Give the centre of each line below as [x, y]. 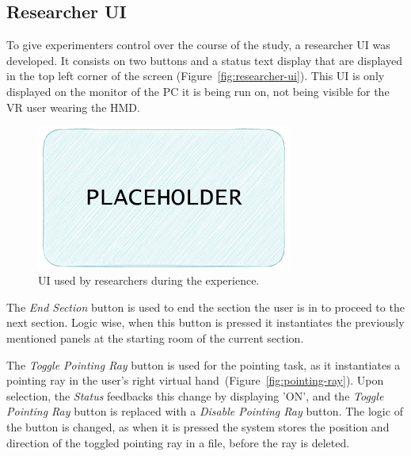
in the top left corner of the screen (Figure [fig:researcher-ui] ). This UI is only [196, 76]
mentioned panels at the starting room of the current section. [155, 337]
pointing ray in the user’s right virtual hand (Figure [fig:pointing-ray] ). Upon [195, 380]
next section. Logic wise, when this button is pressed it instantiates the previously [205, 322]
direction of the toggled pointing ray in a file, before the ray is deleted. [178, 442]
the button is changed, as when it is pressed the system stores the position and [198, 426]
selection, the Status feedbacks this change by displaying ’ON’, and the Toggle [195, 395]
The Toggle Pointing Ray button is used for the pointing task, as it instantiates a [204, 364]
